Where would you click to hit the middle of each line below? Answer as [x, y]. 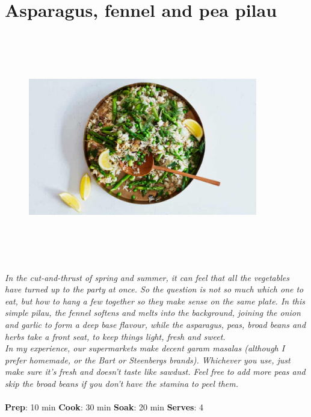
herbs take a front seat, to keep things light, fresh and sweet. [115, 336]
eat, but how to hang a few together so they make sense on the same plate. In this [155, 301]
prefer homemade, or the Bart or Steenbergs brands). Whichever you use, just [148, 360]
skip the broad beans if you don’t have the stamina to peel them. [122, 383]
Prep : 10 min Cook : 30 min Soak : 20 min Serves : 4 [104, 407]
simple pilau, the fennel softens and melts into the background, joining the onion [153, 313]
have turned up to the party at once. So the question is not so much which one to [154, 289]
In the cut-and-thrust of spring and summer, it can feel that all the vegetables [147, 277]
